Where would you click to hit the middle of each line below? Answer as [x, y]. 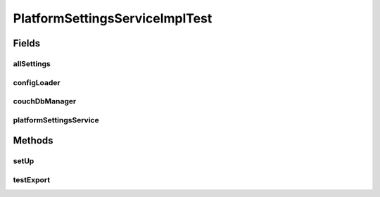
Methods [33, 141]
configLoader [37, 82]
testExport [32, 179]
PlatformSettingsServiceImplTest [113, 18]
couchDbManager [45, 101]
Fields [27, 43]
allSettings [32, 63]
